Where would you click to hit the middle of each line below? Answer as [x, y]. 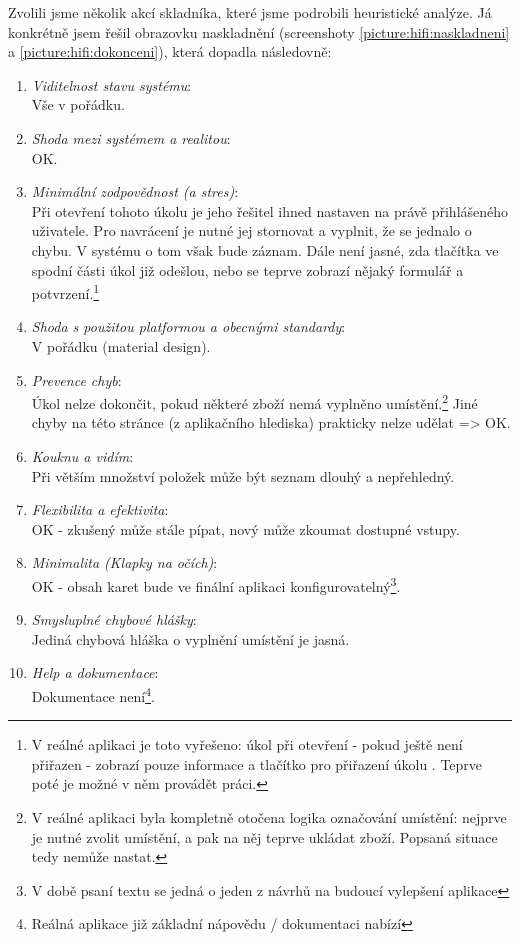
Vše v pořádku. [78, 104]
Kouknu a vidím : [82, 456]
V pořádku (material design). [121, 345]
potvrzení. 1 [65, 291]
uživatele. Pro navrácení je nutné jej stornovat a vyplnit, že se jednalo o [251, 230]
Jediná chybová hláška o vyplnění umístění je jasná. [190, 638]
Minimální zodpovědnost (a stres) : [135, 191]
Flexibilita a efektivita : [100, 509]
